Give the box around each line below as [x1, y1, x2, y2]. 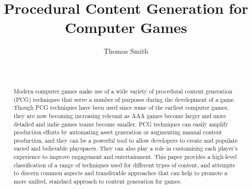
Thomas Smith [103, 46, 149, 56]
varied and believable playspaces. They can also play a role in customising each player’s [13, 144, 238, 153]
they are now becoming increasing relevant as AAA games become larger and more [13, 111, 226, 120]
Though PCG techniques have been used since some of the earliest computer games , [13, 103, 229, 112]
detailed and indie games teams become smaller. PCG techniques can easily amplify [13, 120, 228, 128]
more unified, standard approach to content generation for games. [13, 177, 182, 186]
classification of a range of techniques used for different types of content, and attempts [13, 160, 235, 169]
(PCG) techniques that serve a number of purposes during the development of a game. [13, 95, 235, 103]
